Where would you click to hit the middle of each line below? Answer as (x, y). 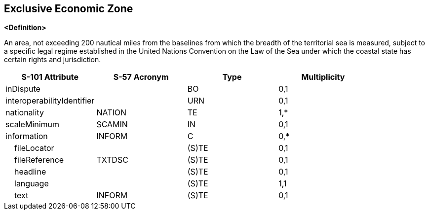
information (27, 136)
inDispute (23, 89)
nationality (25, 113)
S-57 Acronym (141, 77)
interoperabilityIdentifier (50, 101)
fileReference (39, 160)
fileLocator (34, 148)
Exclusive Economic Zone (69, 9)
